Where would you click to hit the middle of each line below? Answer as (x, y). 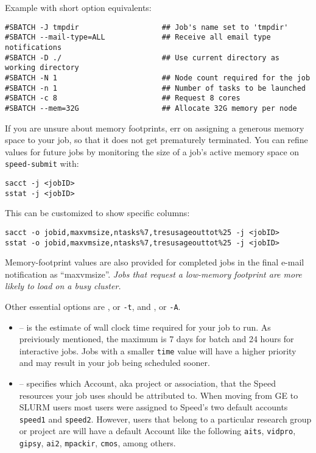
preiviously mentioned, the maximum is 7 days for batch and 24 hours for (156, 339)
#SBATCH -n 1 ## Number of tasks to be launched (155, 88)
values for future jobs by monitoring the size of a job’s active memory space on (152, 151)
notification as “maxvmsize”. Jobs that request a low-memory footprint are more (153, 274)
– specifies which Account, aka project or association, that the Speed (147, 383)
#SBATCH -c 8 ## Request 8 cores (123, 98)
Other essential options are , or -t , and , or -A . (93, 306)
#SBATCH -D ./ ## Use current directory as (142, 58)
